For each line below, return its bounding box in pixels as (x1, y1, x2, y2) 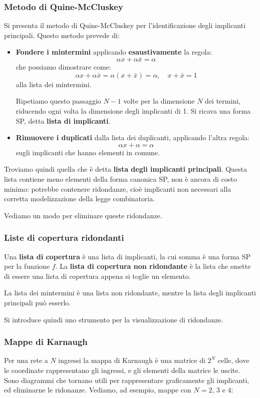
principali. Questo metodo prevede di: (4, 30, 120, 40)
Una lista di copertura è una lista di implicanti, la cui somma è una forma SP (4, 251, 251, 261)
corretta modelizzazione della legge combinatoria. (4, 193, 155, 204)
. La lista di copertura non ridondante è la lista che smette (55, 261, 251, 271)
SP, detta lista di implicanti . (16, 115, 111, 126)
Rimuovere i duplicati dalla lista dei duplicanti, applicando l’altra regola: (16, 132, 250, 143)
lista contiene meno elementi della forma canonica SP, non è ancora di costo (4, 173, 237, 184)
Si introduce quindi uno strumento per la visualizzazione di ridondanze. (4, 314, 223, 324)
